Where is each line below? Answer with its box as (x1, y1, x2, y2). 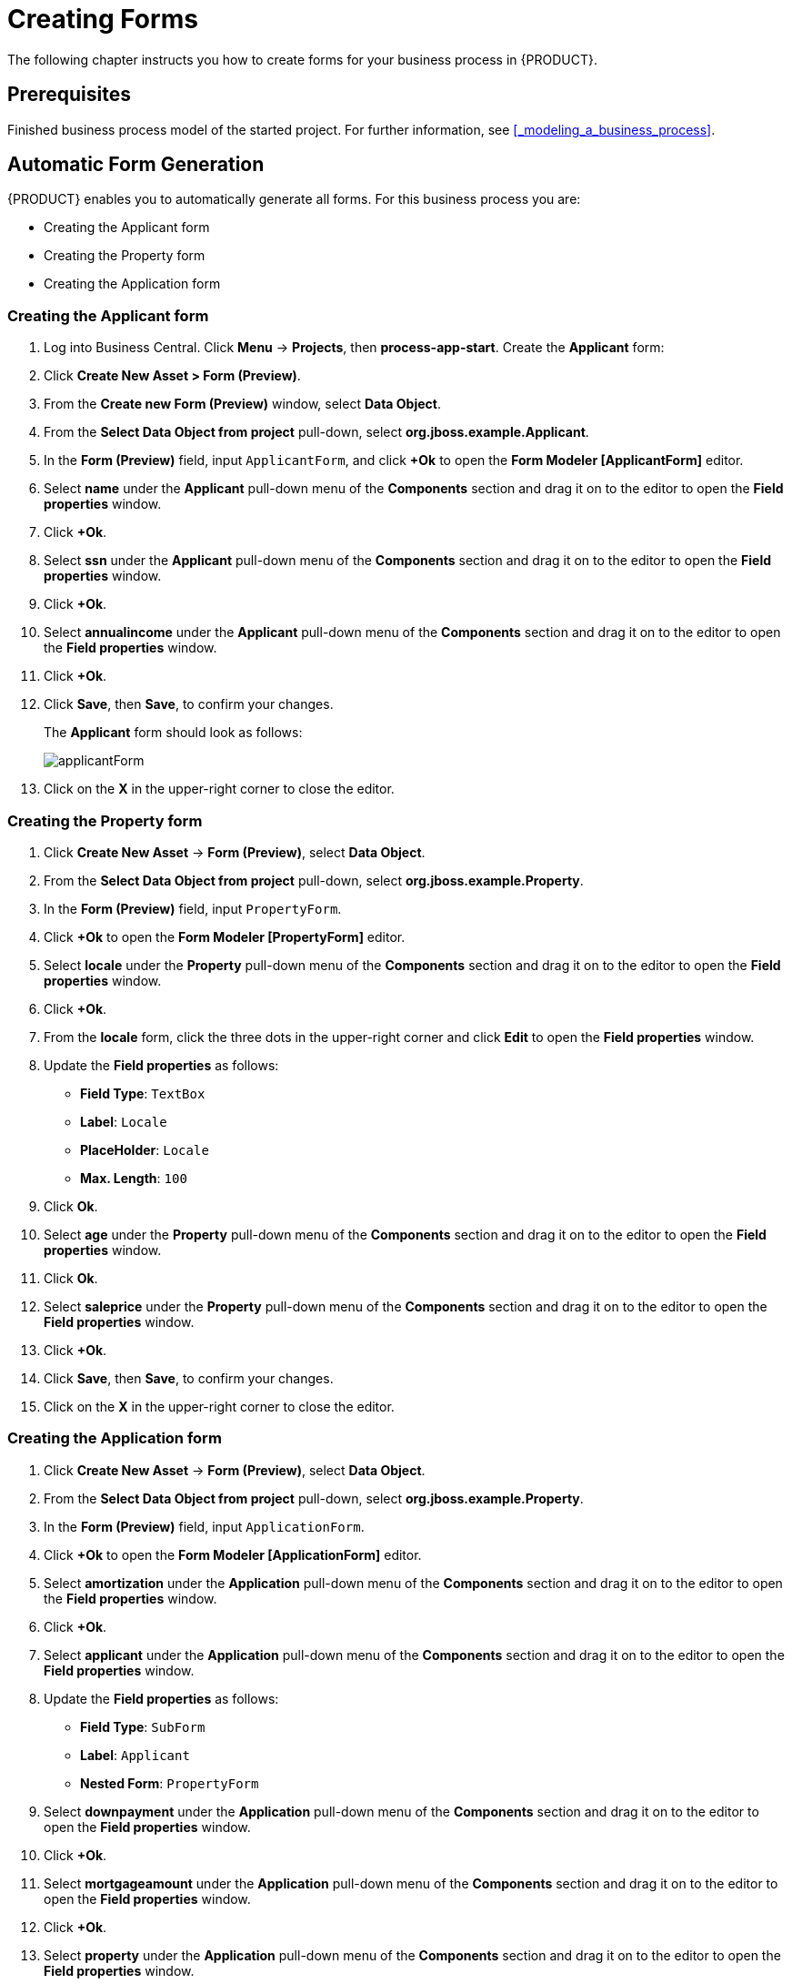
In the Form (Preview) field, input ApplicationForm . (44, 1518, 365, 1534)
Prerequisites (7, 83, 131, 106)
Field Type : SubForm (80, 1718, 206, 1735)
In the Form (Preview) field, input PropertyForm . (44, 900, 342, 916)
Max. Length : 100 (80, 1169, 187, 1186)
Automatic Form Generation (7, 153, 265, 177)
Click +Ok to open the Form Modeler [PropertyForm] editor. (44, 928, 406, 945)
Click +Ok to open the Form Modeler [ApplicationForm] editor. (44, 1546, 422, 1563)
